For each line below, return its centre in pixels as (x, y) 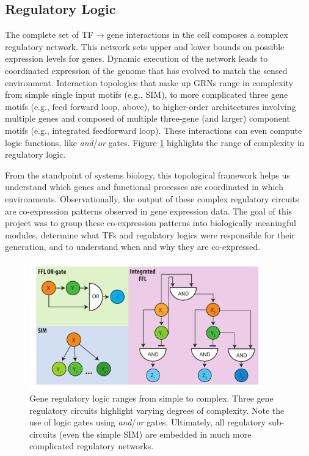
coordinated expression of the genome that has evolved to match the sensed (146, 70)
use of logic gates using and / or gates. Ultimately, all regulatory (147, 422)
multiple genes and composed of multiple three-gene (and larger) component (147, 118)
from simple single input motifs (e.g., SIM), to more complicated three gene (147, 94)
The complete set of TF (49, 35)
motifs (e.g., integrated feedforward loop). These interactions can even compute (154, 130)
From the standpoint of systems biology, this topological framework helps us (147, 175)
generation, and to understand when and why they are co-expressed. (133, 247)
